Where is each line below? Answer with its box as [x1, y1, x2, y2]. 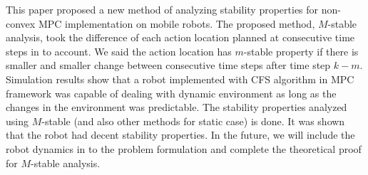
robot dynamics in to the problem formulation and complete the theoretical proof [6, 141, 362, 156]
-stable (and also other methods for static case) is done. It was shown [41, 113, 345, 128]
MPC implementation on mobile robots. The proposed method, [38, 16, 315, 31]
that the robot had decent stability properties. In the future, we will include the [6, 127, 355, 142]
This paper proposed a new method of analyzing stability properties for [6, 2, 319, 16]
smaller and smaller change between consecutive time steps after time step [6, 58, 331, 73]
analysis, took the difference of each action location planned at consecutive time [6, 30, 355, 45]
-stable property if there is [243, 43, 359, 58]
